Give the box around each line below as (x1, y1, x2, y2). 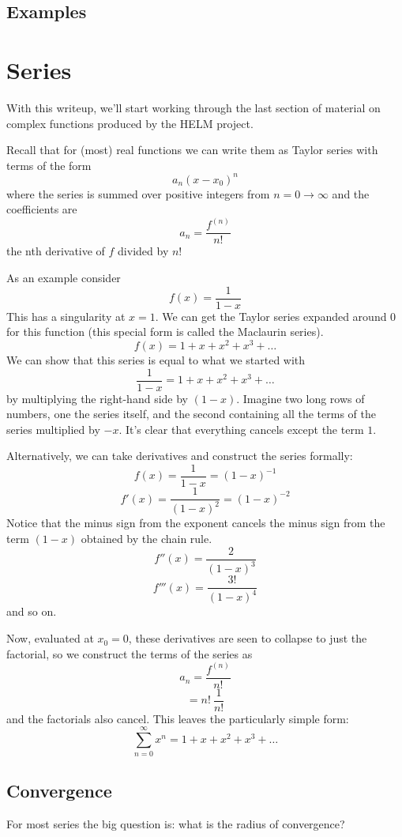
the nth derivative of (6, 243, 105, 259)
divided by (118, 243, 169, 259)
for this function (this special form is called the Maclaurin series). (6, 323, 324, 340)
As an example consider (6, 270, 121, 286)
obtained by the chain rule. (81, 530, 212, 547)
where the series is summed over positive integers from (6, 185, 270, 202)
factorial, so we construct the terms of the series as (6, 645, 253, 662)
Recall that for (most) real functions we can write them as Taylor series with (6, 141, 378, 158)
